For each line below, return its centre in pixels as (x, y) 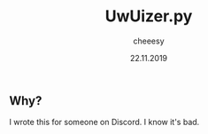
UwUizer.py (149, 16)
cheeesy (149, 41)
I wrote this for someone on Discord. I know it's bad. (104, 122)
